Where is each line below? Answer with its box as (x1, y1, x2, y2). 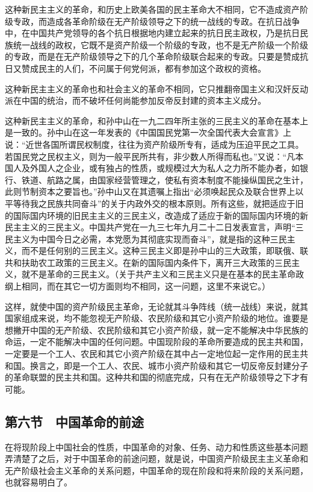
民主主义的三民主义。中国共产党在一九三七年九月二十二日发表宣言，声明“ (5, 221, 296, 233)
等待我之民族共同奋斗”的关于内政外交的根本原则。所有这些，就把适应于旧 (13, 197, 304, 209)
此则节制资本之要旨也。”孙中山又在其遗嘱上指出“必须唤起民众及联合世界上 (5, 185, 296, 198)
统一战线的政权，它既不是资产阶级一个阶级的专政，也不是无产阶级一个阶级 (13, 38, 308, 51)
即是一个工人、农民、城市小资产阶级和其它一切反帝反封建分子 (63, 359, 308, 371)
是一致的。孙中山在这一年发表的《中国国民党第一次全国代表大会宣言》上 (5, 126, 291, 139)
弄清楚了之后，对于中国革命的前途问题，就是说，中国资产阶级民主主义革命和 (5, 452, 308, 465)
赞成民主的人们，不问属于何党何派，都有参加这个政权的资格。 (21, 61, 266, 74)
